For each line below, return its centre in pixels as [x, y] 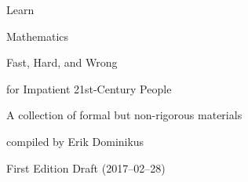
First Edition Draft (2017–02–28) [86, 167]
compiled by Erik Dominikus [75, 141]
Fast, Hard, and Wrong [62, 62]
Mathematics [38, 36]
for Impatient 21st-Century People [89, 88]
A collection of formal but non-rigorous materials [124, 115]
